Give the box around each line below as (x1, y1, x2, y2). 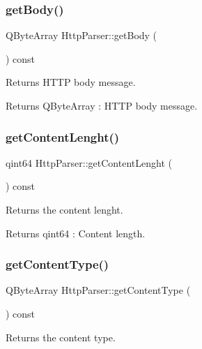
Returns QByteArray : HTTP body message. (6, 98, 198, 112)
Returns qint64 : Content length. (6, 225, 146, 240)
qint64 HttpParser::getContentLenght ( (6, 155, 172, 170)
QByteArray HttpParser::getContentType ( (6, 283, 191, 297)
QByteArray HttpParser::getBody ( (6, 28, 157, 43)
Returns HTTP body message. (6, 75, 136, 89)
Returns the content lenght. (6, 202, 123, 216)
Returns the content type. (6, 329, 116, 344)
